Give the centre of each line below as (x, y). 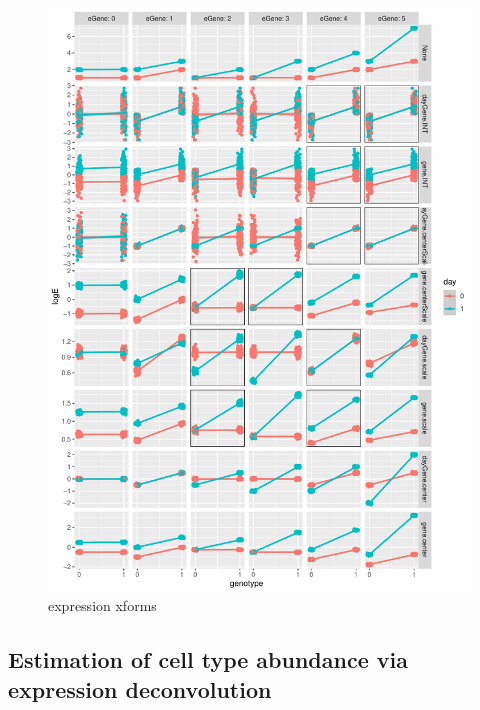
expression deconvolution (140, 688)
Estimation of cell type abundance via (208, 659)
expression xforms (102, 605)
